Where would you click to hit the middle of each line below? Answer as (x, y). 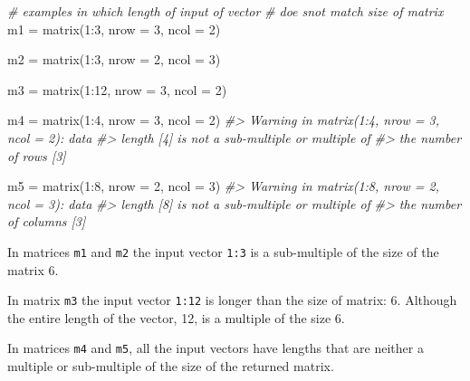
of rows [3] (37, 155)
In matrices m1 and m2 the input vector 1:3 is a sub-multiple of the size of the (223, 251)
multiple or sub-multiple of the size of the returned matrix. (171, 366)
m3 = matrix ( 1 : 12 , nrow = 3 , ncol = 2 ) (117, 89)
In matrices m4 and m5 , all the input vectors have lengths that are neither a (216, 348)
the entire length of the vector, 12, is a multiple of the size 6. (176, 317)
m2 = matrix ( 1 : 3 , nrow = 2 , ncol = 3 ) (114, 59)
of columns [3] (47, 221)
